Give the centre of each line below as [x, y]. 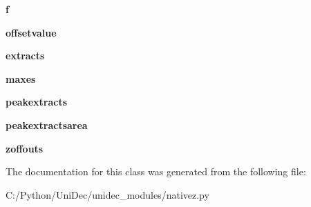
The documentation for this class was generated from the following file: [156, 171]
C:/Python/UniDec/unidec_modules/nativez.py [107, 194]
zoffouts [25, 148]
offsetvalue [31, 32]
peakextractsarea [47, 125]
